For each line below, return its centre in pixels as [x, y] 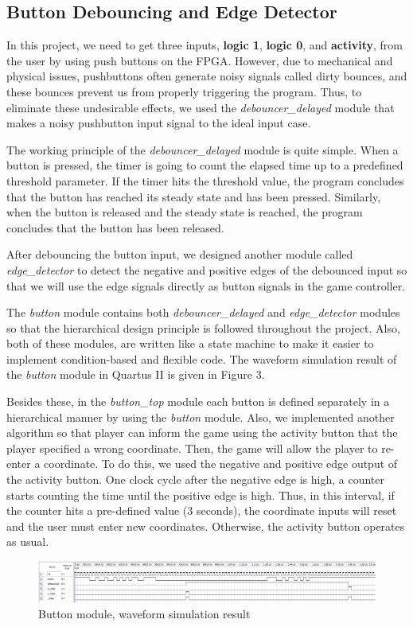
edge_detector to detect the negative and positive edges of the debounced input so [207, 269]
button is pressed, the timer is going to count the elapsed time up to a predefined [205, 165]
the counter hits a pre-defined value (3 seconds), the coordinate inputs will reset [202, 510]
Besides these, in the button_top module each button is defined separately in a [198, 401]
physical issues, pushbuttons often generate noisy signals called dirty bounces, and [207, 76]
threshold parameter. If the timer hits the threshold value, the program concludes [205, 180]
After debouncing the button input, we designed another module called [180, 254]
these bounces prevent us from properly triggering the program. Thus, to [184, 91]
